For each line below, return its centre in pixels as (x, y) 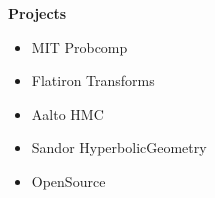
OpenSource (68, 180)
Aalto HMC (67, 113)
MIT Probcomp (79, 46)
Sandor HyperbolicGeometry (119, 147)
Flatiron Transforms (93, 80)
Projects (37, 13)
